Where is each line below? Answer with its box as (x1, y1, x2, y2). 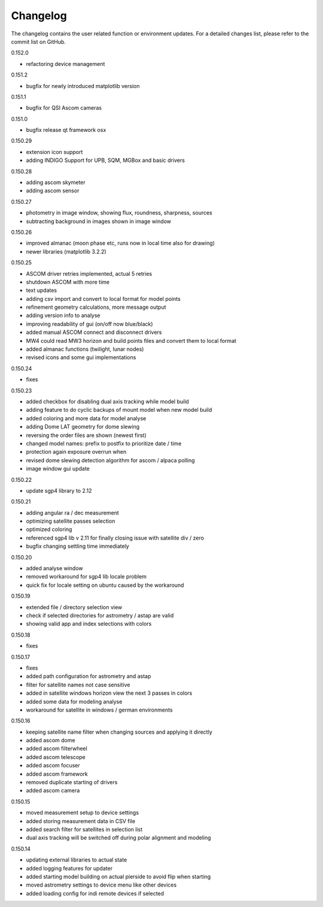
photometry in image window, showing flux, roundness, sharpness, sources (26, 209, 212, 216)
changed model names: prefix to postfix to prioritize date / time (26, 439, 182, 447)
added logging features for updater (26, 864, 113, 872)
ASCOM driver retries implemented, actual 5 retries (26, 270, 153, 277)
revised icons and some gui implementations (26, 354, 136, 361)
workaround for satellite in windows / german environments (26, 706, 173, 713)
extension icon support (26, 148, 83, 155)
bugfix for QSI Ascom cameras (26, 104, 102, 112)
